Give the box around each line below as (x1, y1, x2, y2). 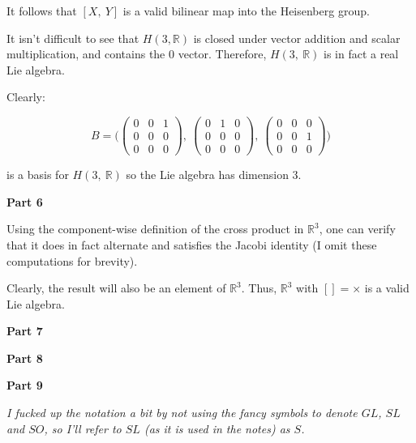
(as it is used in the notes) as (144, 420, 290, 437)
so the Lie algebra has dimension (126, 166, 289, 183)
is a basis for (6, 166, 69, 183)
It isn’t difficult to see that (6, 29, 139, 46)
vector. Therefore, (178, 45, 267, 62)
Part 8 (6, 349, 43, 366)
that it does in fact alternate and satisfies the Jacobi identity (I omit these (6, 236, 377, 253)
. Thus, (241, 279, 277, 296)
